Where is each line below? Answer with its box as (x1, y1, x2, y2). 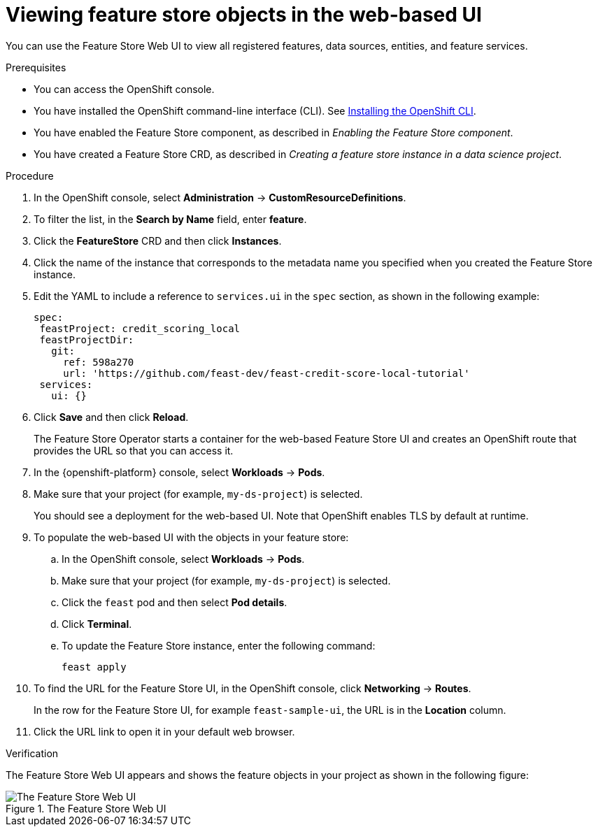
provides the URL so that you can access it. (34, 444, 234, 457)
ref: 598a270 (63, 356, 134, 368)
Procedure (6, 169, 54, 182)
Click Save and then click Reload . (34, 410, 189, 423)
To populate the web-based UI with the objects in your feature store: (34, 531, 349, 543)
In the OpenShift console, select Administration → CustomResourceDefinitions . (34, 191, 406, 203)
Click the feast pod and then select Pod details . (62, 596, 287, 608)
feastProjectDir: (39, 333, 134, 345)
